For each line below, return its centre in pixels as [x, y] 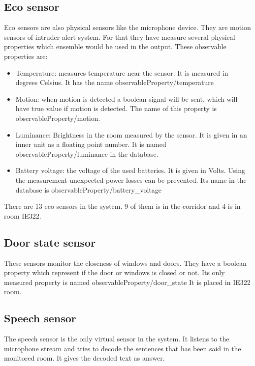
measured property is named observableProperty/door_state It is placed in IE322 [127, 282]
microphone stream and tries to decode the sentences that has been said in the [123, 348]
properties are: [26, 56]
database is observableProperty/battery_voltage [88, 189]
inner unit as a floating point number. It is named [91, 144]
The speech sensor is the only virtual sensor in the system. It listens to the [117, 339]
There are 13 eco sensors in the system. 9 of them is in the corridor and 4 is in [122, 206]
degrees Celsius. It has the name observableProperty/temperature [114, 82]
